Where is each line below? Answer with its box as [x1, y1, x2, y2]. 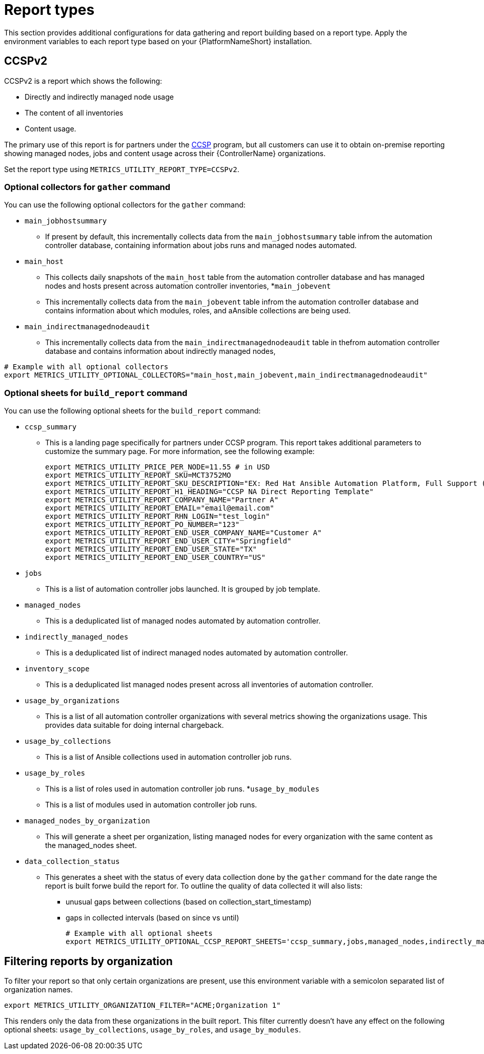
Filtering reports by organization [4, 954, 173, 968]
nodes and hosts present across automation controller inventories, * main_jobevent [45, 281, 331, 291]
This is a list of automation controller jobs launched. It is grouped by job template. [45, 585, 320, 594]
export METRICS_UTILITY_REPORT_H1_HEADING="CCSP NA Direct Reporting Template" [45, 487, 374, 496]
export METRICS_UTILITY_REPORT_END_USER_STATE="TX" [45, 545, 257, 554]
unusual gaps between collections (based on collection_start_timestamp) [66, 897, 312, 907]
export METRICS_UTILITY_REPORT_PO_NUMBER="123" [45, 520, 240, 529]
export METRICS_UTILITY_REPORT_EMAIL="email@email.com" [45, 504, 274, 513]
